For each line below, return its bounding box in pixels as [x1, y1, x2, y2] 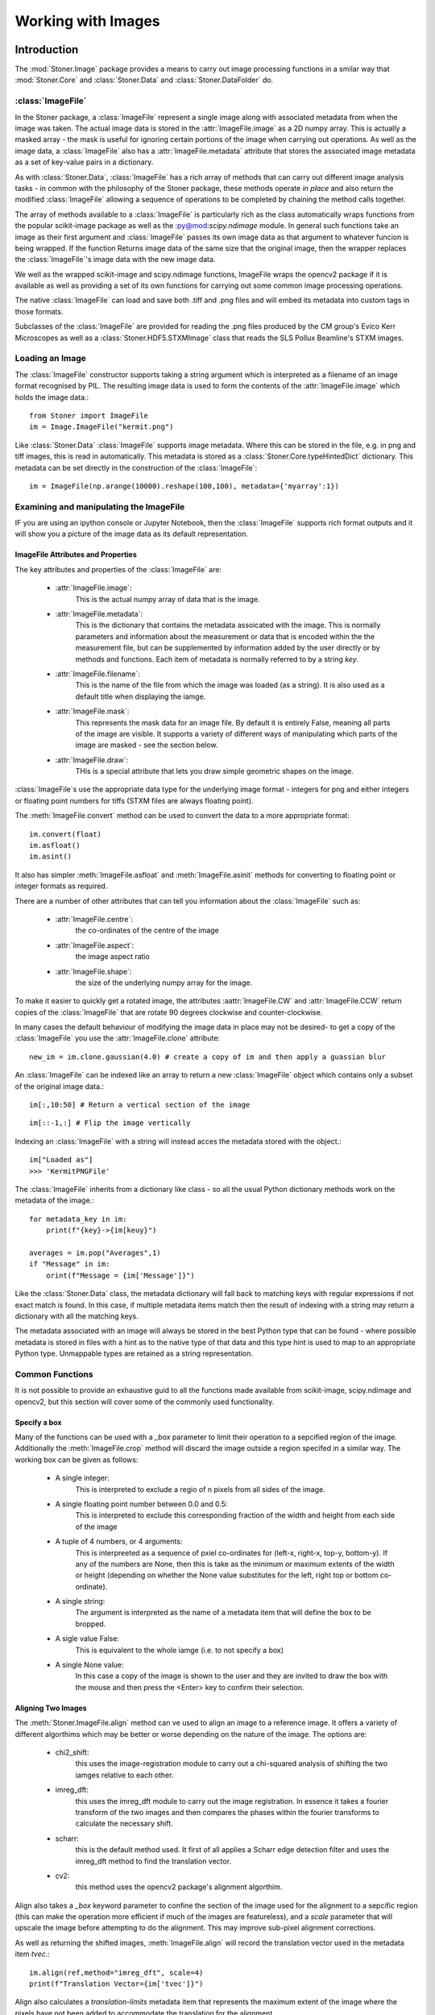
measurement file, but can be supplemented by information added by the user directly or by [75, 643, 380, 653]
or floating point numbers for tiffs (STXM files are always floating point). [14, 796, 254, 805]
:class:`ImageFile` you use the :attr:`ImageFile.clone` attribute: [14, 1033, 221, 1043]
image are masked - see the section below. [75, 740, 218, 750]
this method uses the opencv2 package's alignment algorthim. [75, 1882, 283, 1892]
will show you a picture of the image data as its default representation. [14, 529, 249, 539]
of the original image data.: [14, 1081, 105, 1091]
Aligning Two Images [14, 1703, 88, 1713]
